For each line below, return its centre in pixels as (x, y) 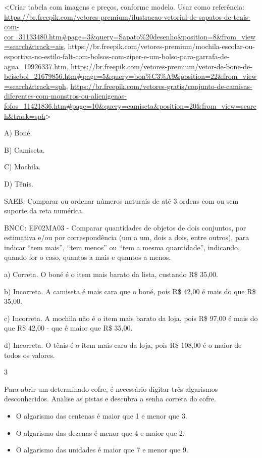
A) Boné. (18, 133)
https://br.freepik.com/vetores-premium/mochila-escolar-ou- (161, 46)
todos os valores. (30, 355)
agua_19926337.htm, (36, 66)
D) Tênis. (19, 183)
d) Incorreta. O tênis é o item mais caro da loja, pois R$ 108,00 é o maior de (123, 345)
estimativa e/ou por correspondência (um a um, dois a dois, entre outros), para (127, 237)
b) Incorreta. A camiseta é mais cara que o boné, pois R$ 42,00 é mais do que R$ (130, 291)
